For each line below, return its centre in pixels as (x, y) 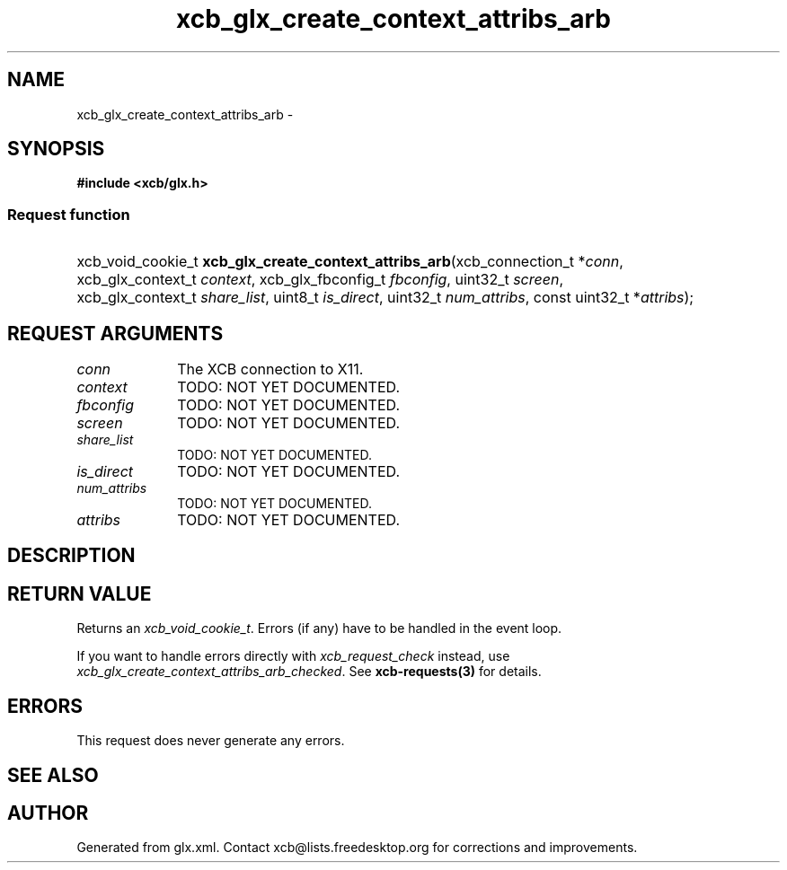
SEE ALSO (53, 775)
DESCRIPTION (71, 556)
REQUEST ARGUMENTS (115, 333)
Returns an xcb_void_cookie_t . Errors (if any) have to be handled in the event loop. (319, 628)
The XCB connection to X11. (270, 369)
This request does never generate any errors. (211, 741)
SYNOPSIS (56, 149)
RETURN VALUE (80, 593)
